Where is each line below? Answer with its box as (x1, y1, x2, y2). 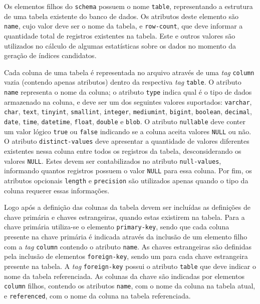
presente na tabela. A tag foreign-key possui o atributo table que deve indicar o (4, 260, 256, 271)
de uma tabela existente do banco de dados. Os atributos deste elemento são (4, 11, 238, 21)
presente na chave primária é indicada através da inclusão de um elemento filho (4, 231, 247, 241)
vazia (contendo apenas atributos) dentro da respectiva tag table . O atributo (4, 77, 241, 87)
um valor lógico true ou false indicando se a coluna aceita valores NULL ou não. (4, 126, 251, 136)
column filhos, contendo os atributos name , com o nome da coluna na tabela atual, (4, 280, 255, 291)
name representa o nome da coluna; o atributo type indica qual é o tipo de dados (4, 87, 252, 97)
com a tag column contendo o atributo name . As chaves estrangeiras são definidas (4, 241, 252, 251)
